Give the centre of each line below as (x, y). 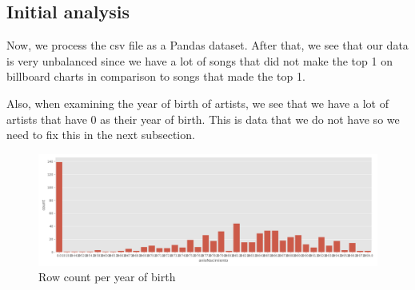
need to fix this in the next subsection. (101, 135)
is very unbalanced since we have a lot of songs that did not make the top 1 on (200, 60)
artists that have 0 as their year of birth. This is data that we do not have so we (203, 119)
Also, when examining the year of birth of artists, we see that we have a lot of (198, 103)
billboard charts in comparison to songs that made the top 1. (156, 76)
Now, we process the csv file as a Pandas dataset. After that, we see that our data (207, 45)
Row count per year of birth (107, 277)
